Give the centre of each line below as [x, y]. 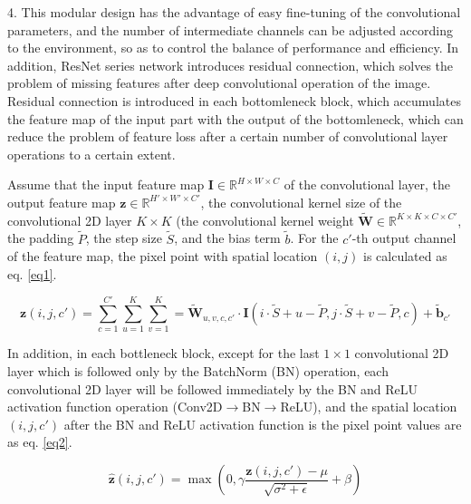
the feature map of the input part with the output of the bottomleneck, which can [235, 118]
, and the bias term [227, 238]
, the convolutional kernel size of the [301, 202]
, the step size [124, 238]
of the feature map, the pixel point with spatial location [163, 256]
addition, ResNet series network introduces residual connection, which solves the [231, 65]
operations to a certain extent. [91, 154]
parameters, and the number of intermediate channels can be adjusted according [230, 29]
